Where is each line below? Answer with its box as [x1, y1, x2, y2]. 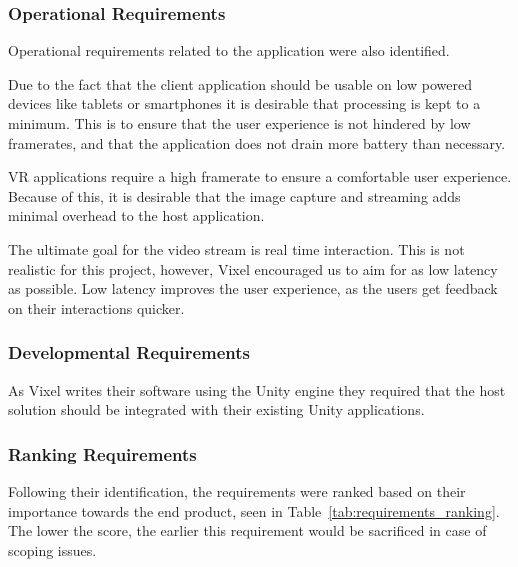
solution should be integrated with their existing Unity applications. [8, 399, 425, 420]
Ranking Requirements [8, 441, 197, 466]
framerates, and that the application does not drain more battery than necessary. [8, 132, 506, 153]
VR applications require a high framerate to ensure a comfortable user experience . [8, 166, 512, 187]
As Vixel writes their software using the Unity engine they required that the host [8, 379, 506, 400]
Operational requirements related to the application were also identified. [8, 40, 450, 61]
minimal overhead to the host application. [8, 205, 265, 226]
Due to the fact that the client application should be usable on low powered [8, 73, 472, 94]
